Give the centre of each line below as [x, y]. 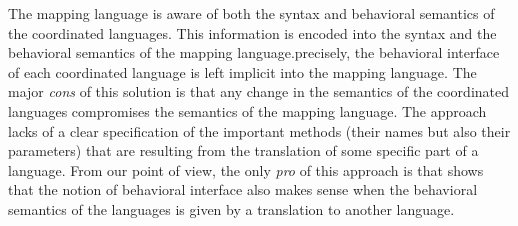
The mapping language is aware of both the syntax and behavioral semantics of [251, 13]
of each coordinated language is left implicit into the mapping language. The [242, 71]
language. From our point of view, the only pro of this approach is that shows [246, 169]
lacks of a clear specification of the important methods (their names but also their [259, 130]
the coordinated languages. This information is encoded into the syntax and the [252, 32]
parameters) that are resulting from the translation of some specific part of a [243, 150]
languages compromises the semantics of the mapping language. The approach [247, 110]
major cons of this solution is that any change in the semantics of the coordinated [259, 91]
